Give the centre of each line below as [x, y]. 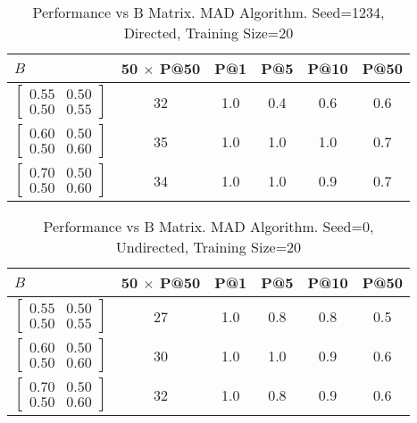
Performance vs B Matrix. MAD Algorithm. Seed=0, [208, 226]
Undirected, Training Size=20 [208, 247]
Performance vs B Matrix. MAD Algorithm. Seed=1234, [208, 12]
